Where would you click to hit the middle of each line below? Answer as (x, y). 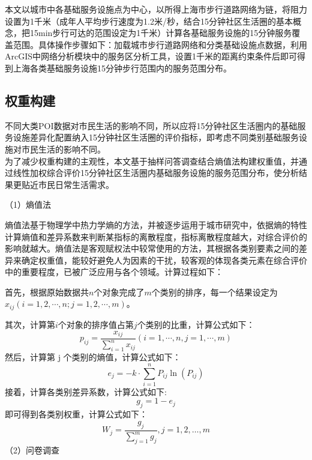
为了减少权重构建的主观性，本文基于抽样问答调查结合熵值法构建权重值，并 (152, 161)
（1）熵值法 (28, 204)
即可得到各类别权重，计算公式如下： (76, 414)
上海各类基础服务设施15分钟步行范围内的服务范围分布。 (122, 68)
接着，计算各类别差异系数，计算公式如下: (86, 391)
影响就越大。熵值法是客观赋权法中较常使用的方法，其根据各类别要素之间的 (152, 248)
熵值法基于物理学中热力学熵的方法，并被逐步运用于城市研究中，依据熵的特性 (156, 224)
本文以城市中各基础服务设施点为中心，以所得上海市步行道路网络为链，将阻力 (156, 9)
